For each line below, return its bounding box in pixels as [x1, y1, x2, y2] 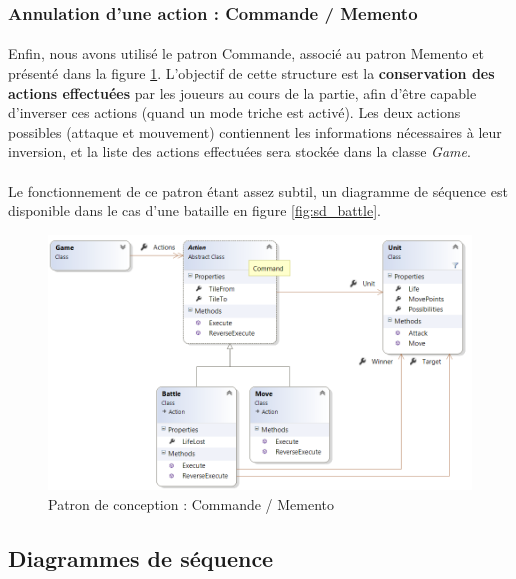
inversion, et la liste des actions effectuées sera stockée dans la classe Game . [8, 141, 471, 162]
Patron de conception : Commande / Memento [48, 493, 335, 514]
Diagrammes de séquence [8, 542, 274, 573]
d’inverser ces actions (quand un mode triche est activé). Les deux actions [8, 102, 461, 123]
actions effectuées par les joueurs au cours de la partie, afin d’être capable [8, 82, 477, 103]
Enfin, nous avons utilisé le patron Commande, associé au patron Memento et [8, 43, 484, 64]
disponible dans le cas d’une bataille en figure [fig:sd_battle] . [8, 200, 381, 221]
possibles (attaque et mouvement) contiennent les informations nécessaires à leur [8, 121, 502, 142]
